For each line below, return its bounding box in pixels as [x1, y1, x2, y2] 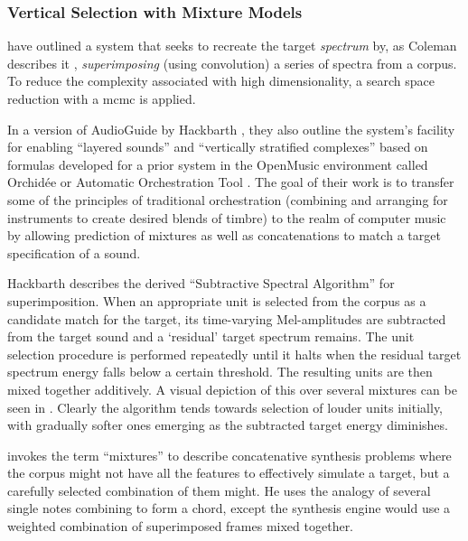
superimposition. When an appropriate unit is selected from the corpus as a [7, 291, 426, 310]
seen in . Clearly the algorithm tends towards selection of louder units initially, [7, 397, 444, 416]
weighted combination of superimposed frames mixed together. [7, 517, 354, 536]
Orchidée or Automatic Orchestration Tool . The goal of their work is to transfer [7, 173, 454, 191]
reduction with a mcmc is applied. [7, 89, 196, 107]
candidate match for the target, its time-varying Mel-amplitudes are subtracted [7, 309, 446, 328]
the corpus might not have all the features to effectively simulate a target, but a [7, 463, 450, 482]
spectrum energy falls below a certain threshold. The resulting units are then [7, 362, 433, 381]
